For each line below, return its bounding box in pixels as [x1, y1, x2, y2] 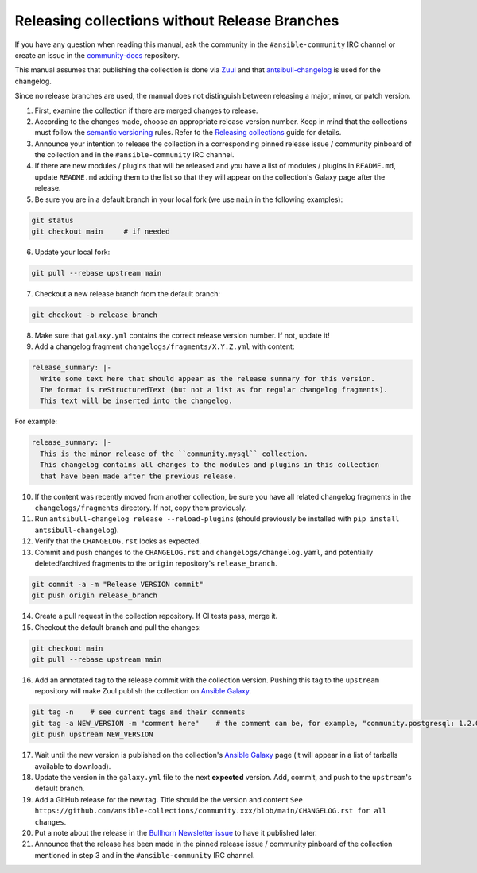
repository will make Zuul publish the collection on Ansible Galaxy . [34, 686, 252, 696]
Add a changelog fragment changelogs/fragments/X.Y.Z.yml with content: [34, 342, 295, 351]
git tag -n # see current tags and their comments [31, 708, 246, 717]
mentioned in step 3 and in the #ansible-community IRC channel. [34, 850, 255, 859]
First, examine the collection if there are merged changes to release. [34, 106, 258, 115]
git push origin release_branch [31, 591, 158, 600]
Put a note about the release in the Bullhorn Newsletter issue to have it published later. [34, 828, 317, 837]
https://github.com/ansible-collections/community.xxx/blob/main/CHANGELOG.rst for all [34, 806, 387, 816]
